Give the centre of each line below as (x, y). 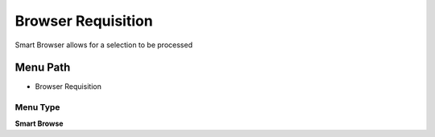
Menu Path (43, 68)
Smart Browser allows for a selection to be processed (104, 45)
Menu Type (37, 107)
